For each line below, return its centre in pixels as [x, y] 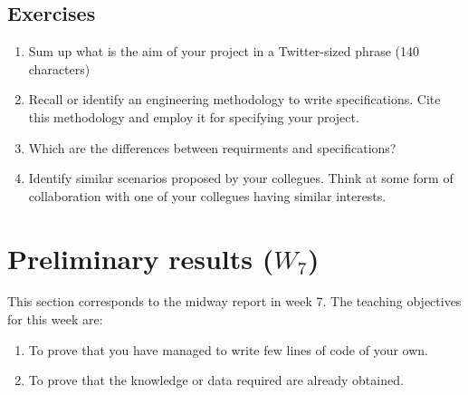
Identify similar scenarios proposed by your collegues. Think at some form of [241, 178]
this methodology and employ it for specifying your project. [194, 116]
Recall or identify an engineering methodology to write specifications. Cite [234, 99]
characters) [59, 68]
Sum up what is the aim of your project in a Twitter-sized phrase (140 [224, 51]
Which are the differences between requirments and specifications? [212, 147]
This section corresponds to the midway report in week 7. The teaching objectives [234, 301]
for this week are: [55, 319]
